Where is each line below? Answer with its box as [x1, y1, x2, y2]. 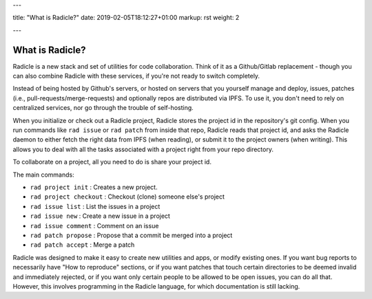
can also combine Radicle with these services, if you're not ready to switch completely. [12, 72, 260, 80]
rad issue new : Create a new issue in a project [30, 212, 170, 220]
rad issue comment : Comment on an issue [30, 221, 159, 230]
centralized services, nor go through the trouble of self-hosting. [12, 104, 194, 112]
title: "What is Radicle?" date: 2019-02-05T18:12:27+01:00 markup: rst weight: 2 [12, 14, 240, 22]
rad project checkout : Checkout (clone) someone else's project [30, 192, 225, 201]
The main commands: [12, 170, 75, 179]
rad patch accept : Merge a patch [30, 241, 135, 249]
